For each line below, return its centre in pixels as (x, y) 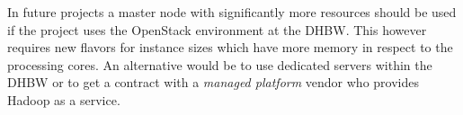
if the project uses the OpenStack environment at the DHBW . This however (217, 29)
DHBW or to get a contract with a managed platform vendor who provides (213, 82)
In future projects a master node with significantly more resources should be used (232, 12)
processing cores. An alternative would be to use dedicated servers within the (220, 64)
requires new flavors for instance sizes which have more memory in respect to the (230, 47)
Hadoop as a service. (64, 99)
